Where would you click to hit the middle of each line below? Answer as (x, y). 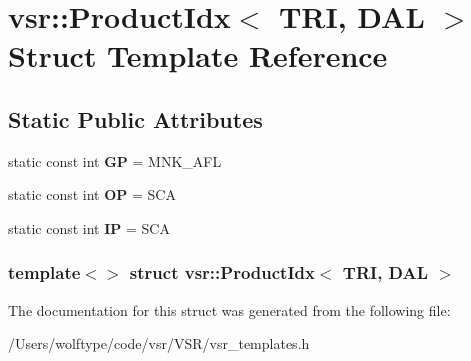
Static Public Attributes (135, 118)
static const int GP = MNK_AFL (115, 160)
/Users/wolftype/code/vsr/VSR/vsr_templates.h (159, 343)
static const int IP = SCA (89, 227)
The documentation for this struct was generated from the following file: (229, 309)
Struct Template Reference (198, 55)
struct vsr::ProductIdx (222, 272)
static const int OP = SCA (92, 194)
